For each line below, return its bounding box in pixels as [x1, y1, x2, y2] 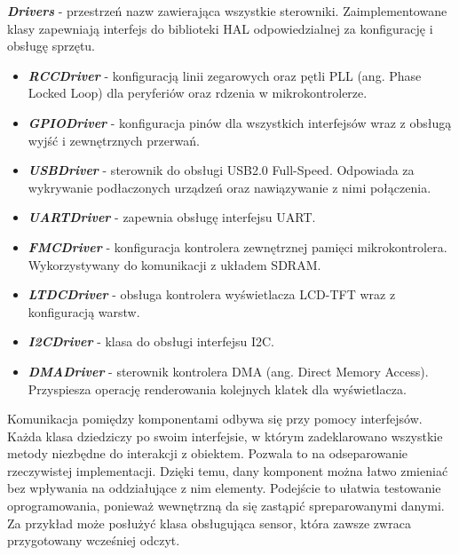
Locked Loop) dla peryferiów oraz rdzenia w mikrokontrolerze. [28, 83, 368, 102]
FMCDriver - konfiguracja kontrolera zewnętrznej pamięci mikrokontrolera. [28, 237, 447, 256]
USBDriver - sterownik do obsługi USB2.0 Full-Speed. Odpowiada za [28, 161, 415, 179]
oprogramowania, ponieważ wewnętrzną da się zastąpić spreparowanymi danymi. [7, 496, 445, 515]
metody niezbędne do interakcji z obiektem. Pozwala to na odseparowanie [7, 444, 408, 463]
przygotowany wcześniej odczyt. [7, 531, 180, 550]
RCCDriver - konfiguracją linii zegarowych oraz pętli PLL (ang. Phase [28, 66, 422, 84]
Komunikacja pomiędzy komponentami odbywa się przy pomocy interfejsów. [7, 409, 423, 428]
